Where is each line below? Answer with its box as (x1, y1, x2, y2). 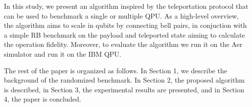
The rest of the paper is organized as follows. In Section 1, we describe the (4, 65, 227, 75)
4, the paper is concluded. (4, 94, 81, 104)
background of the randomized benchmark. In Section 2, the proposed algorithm (4, 75, 245, 85)
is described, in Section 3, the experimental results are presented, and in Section (4, 84, 244, 94)
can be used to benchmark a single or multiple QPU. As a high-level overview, (4, 10, 239, 21)
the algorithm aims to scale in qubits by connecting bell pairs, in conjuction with (4, 20, 247, 30)
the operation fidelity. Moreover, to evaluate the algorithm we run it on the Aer (4, 39, 243, 49)
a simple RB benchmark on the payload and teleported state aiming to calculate (4, 29, 245, 40)
